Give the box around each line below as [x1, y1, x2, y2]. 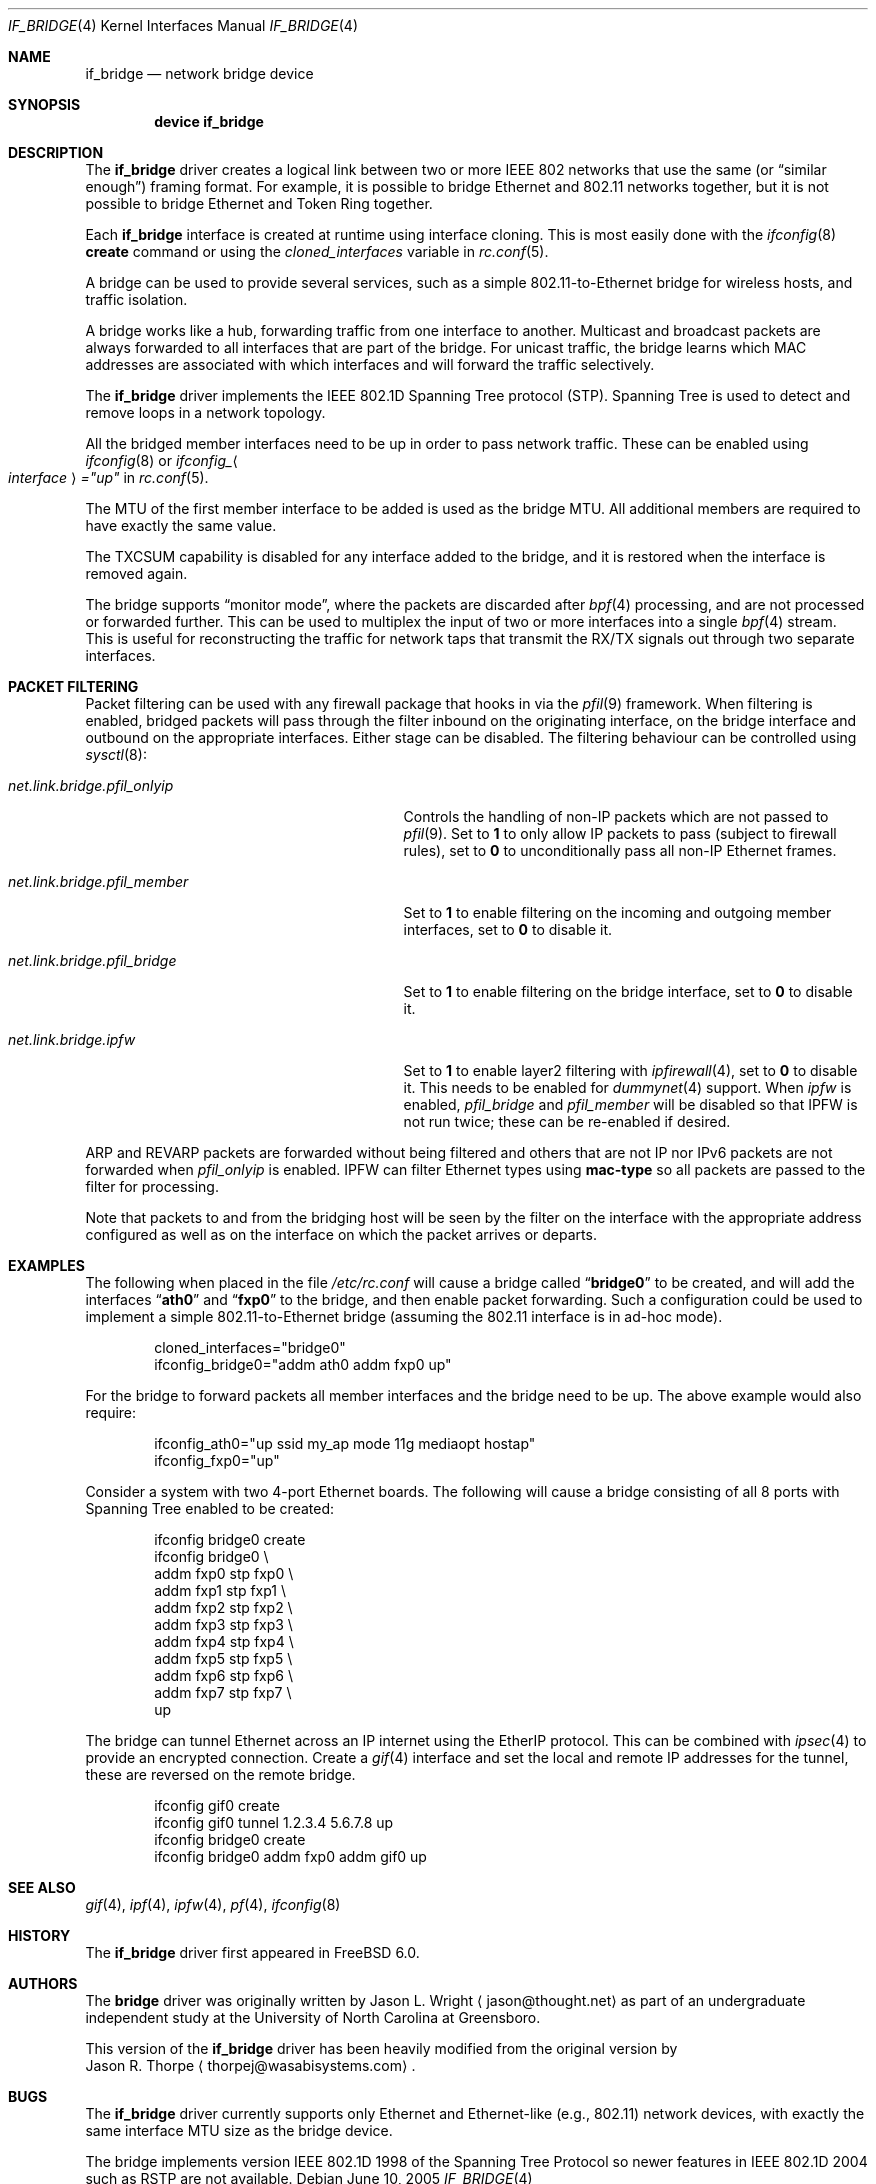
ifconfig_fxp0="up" [154, 1452, 280, 1469]
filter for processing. [85, 1178, 219, 1195]
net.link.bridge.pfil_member [8, 873, 189, 890]
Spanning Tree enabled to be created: [85, 1500, 334, 1517]
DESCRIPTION [8, 144, 104, 161]
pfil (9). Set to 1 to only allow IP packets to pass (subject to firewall [403, 825, 837, 842]
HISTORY [8, 1927, 71, 1944]
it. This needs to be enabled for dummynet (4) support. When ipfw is [403, 1079, 852, 1096]
